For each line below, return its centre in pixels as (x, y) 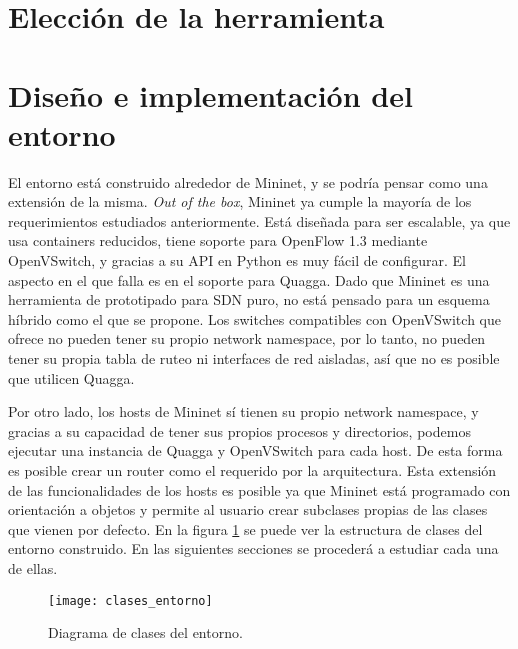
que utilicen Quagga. (71, 377)
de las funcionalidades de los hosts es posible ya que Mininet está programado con (259, 489)
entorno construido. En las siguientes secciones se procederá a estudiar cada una (253, 548)
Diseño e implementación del (210, 94)
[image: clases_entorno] (130, 600)
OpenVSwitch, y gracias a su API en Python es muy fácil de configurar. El (237, 260)
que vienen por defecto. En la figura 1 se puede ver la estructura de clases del (245, 528)
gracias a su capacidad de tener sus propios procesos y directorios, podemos (239, 430)
